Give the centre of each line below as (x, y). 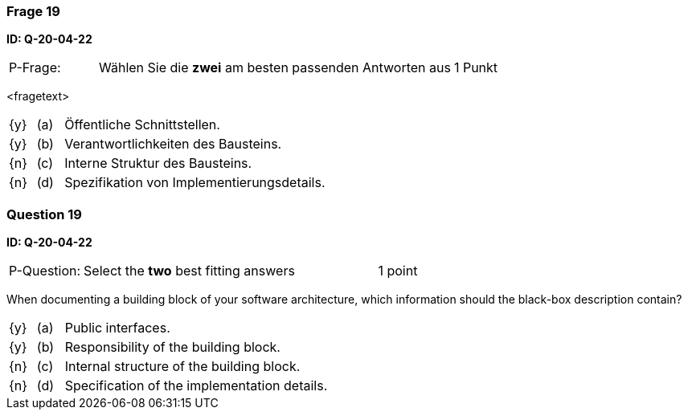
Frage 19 (33, 11)
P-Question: (45, 271)
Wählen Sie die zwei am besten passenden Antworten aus (274, 68)
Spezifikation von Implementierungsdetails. (195, 183)
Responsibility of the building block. (172, 347)
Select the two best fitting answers (189, 271)
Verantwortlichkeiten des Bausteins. (173, 144)
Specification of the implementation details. (196, 386)
